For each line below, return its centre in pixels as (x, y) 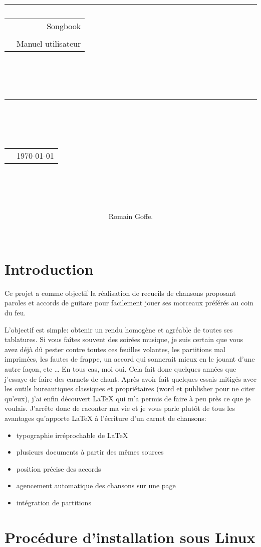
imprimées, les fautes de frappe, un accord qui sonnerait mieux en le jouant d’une (130, 359)
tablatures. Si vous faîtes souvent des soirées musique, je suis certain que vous (124, 339)
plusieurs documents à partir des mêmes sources (90, 452)
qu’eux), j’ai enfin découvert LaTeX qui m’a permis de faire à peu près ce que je (127, 398)
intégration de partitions (54, 502)
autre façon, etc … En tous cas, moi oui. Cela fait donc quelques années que (120, 369)
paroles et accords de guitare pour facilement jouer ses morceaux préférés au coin (129, 303)
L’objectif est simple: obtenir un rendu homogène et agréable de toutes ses (119, 329)
